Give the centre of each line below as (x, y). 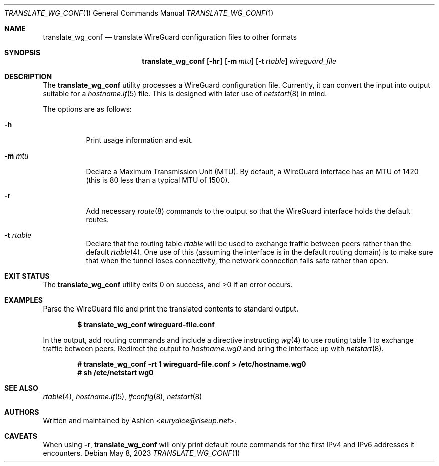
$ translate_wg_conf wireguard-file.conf (146, 324)
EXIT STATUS (27, 276)
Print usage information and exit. (140, 140)
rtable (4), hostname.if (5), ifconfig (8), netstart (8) (123, 397)
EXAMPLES (23, 300)
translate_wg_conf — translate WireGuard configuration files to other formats (170, 37)
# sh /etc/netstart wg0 (116, 372)
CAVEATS (21, 436)
